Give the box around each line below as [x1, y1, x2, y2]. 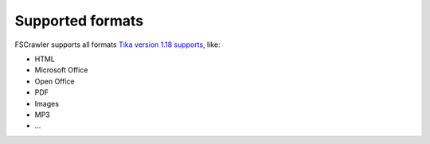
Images [34, 99, 60, 108]
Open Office [34, 76, 75, 86]
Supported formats [14, 12, 143, 29]
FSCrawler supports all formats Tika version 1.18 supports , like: [14, 40, 221, 49]
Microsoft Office [34, 65, 88, 75]
